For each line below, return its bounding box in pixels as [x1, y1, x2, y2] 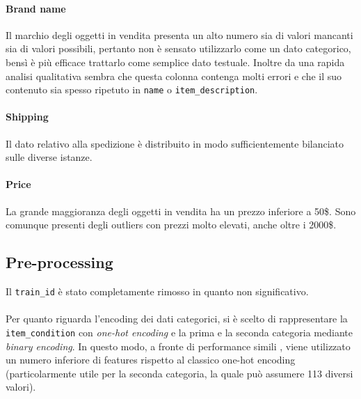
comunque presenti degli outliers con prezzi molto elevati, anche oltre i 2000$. [6, 217, 337, 232]
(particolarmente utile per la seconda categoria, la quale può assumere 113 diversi [6, 366, 353, 380]
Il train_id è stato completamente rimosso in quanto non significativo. [6, 284, 309, 298]
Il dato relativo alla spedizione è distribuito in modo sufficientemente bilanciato [6, 136, 344, 150]
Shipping [6, 109, 49, 124]
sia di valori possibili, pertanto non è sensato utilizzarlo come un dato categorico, [6, 41, 351, 56]
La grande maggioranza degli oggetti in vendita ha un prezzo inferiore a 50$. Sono [6, 203, 356, 218]
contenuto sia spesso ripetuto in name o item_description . [6, 82, 258, 97]
